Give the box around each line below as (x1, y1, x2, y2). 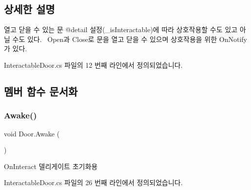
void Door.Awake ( (4, 128, 60, 138)
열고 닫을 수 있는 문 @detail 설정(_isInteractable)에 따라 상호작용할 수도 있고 (4, 24, 238, 35)
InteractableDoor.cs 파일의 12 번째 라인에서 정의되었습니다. (4, 59, 183, 70)
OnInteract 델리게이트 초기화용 (4, 161, 98, 171)
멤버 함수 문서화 (4, 83, 78, 98)
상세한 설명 (4, 1, 55, 17)
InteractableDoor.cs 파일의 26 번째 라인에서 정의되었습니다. (4, 177, 183, 188)
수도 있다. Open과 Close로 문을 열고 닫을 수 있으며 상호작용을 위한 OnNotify (12, 34, 247, 44)
